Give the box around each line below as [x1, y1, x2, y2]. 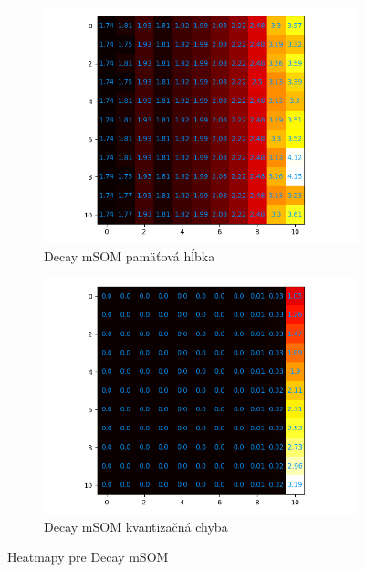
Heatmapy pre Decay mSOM [7, 547, 169, 567]
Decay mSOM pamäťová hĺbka [44, 246, 215, 265]
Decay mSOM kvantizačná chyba [44, 516, 228, 535]
